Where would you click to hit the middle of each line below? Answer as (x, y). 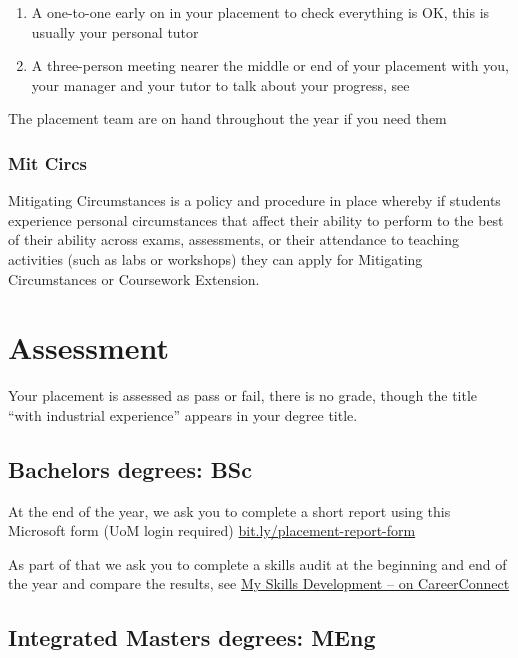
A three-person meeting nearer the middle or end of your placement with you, (270, 65)
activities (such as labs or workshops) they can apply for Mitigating (215, 258)
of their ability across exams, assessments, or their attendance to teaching (234, 239)
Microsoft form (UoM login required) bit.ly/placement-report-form (212, 530)
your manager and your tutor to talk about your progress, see (220, 84)
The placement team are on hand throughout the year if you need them (227, 118)
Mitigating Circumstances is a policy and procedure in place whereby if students (254, 200)
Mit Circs (48, 162)
